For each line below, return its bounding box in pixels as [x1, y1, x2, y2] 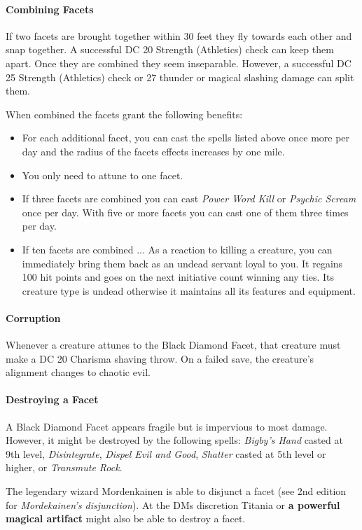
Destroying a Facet [6, 392, 99, 407]
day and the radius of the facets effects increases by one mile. [22, 144, 285, 158]
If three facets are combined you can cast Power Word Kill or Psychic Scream [22, 191, 356, 206]
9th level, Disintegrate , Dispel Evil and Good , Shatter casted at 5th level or [6, 446, 326, 461]
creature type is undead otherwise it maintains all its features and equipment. [22, 283, 356, 298]
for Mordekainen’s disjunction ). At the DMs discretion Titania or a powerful [6, 497, 340, 512]
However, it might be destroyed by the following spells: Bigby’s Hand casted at [6, 433, 343, 447]
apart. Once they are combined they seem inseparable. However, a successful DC [6, 55, 351, 70]
